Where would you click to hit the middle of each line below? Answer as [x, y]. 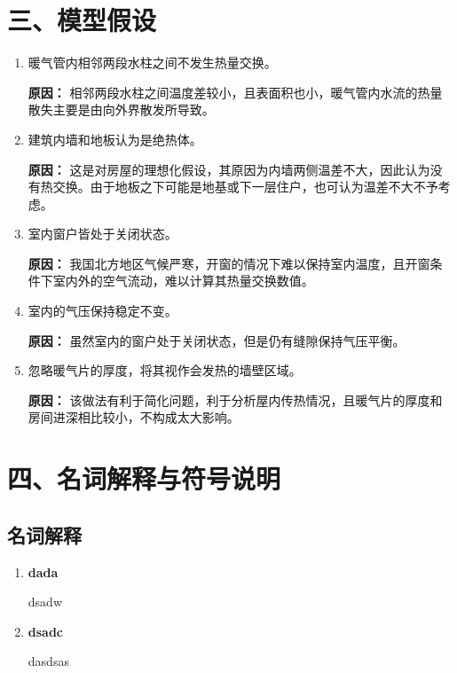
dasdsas [48, 661]
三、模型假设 [82, 20]
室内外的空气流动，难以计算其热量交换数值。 [183, 281]
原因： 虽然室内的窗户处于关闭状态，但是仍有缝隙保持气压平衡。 [217, 340]
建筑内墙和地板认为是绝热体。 [115, 139]
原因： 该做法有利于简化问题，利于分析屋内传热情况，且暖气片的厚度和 [235, 399]
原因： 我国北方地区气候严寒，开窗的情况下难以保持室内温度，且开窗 [229, 263]
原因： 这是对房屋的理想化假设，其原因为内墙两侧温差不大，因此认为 [229, 169]
